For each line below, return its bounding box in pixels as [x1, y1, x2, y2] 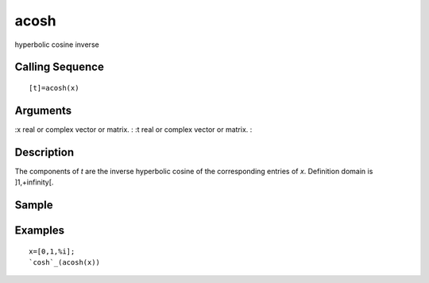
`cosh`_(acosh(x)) [29, 258, 101, 266]
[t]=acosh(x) [29, 83, 79, 92]
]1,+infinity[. [14, 177, 54, 187]
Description [14, 145, 75, 159]
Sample [14, 198, 53, 211]
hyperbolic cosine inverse [14, 40, 99, 49]
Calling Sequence [14, 60, 105, 74]
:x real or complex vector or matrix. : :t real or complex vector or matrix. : [14, 124, 253, 134]
